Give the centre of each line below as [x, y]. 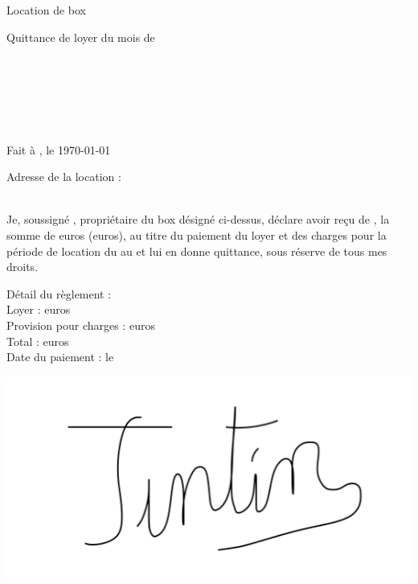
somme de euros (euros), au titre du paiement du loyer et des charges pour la [197, 234]
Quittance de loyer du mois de [81, 37]
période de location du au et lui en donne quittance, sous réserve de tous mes [197, 251]
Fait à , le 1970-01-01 [59, 149]
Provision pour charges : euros [81, 325]
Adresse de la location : [64, 177]
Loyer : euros [39, 309]
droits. [23, 267]
